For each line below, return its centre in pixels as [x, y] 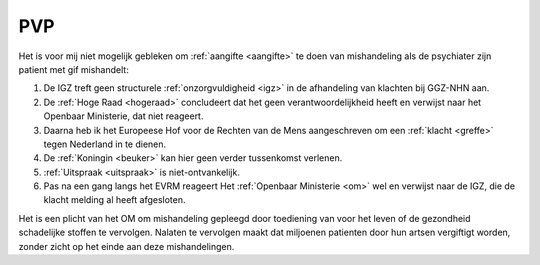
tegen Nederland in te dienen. [105, 144]
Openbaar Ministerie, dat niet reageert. [123, 116]
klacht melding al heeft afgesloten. [114, 200]
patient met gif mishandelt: [73, 69]
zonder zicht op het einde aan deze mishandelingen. [126, 246]
